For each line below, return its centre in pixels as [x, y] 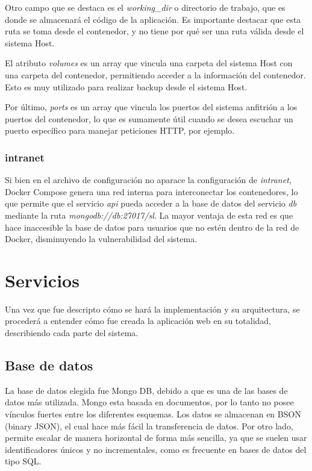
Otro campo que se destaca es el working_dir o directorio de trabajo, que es [145, 7]
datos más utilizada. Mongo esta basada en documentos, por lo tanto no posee [149, 402]
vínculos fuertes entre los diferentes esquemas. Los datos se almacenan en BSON [153, 414]
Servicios [42, 280]
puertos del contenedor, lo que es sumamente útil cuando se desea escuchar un [149, 118]
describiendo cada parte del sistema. [72, 333]
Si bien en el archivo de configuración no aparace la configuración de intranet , [148, 180]
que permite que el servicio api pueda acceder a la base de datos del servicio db [151, 203]
